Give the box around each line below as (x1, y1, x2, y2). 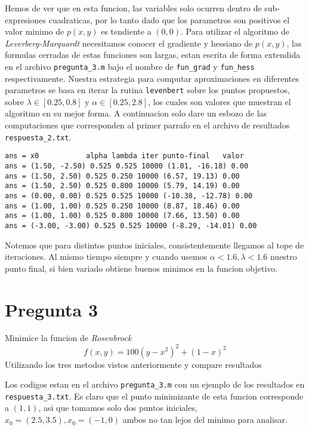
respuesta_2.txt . (5, 130, 72, 143)
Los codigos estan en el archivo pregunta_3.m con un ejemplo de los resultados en (5, 378, 305, 391)
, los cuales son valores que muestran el (148, 95, 291, 107)
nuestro (270, 250, 297, 263)
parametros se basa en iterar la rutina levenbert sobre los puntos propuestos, (5, 84, 290, 96)
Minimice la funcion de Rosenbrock (5, 331, 132, 344)
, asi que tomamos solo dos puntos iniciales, (38, 401, 197, 414)
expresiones (5, 13, 47, 26)
